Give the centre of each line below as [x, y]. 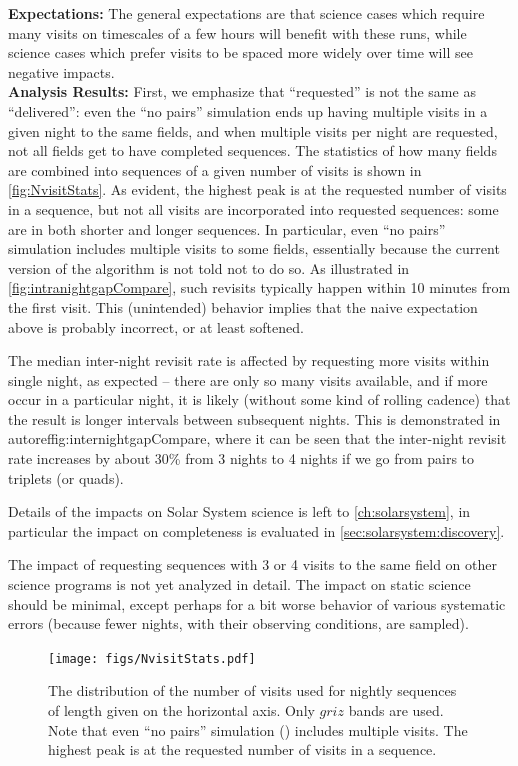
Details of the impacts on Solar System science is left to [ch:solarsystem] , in [239, 511]
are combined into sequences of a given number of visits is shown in [215, 169]
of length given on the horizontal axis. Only [181, 710]
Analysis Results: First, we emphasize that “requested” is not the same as [242, 91]
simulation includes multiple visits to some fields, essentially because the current [254, 248]
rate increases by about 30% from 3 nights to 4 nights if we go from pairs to [241, 458]
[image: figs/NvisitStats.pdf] [152, 658]
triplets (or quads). [66, 477]
